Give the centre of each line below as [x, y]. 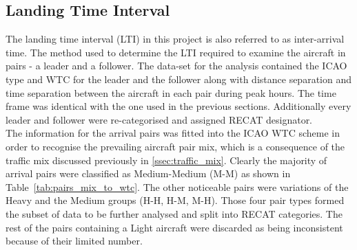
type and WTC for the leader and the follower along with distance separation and [178, 79]
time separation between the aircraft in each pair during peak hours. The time [171, 92]
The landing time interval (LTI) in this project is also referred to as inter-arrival [175, 39]
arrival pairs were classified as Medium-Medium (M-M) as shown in [148, 173]
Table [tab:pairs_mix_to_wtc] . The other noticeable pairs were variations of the [177, 186]
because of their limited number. [74, 241]
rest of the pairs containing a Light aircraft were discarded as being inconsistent [174, 227]
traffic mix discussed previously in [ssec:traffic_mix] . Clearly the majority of [166, 160]
